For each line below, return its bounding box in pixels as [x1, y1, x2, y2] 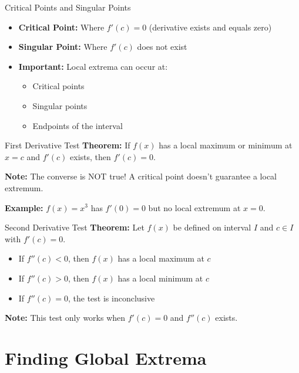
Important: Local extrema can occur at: [18, 60, 168, 72]
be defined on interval [173, 221, 251, 233]
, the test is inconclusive [68, 291, 155, 304]
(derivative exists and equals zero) [149, 21, 272, 33]
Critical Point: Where [18, 21, 105, 33]
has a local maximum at [117, 252, 204, 265]
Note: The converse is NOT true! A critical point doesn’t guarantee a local [5, 170, 277, 182]
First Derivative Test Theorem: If [5, 139, 130, 151]
